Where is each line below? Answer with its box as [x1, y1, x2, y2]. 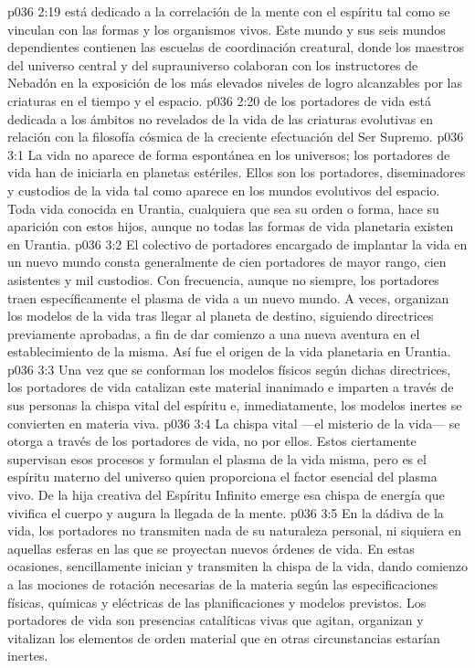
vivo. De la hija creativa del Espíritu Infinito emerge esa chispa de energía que [7, 485, 445, 504]
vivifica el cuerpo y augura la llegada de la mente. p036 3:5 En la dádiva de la [7, 503, 444, 522]
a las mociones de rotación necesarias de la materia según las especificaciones [7, 575, 438, 593]
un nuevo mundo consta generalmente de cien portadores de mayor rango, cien [7, 252, 447, 271]
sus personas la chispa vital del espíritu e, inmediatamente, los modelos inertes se [7, 396, 462, 415]
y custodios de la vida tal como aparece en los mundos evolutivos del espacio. [7, 180, 440, 199]
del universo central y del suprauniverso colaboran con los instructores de [7, 55, 418, 74]
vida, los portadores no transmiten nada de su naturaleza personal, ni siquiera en [7, 521, 461, 540]
